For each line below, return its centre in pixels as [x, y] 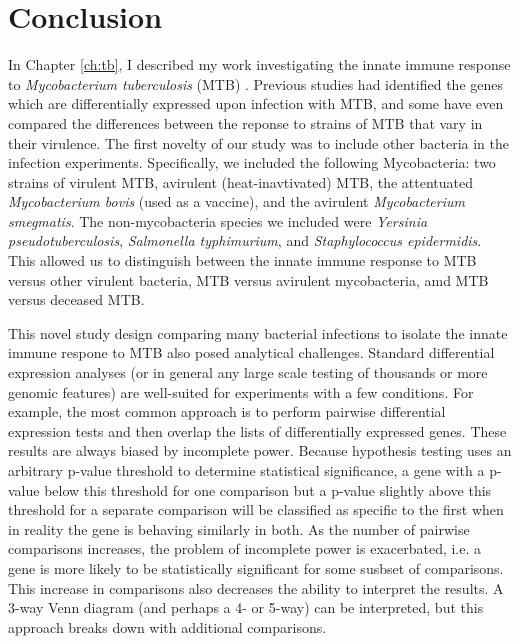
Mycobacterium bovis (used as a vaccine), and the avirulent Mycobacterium [236, 201]
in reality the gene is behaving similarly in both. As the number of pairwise [239, 528]
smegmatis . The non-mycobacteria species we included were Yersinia [218, 220]
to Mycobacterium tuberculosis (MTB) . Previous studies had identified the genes [255, 83]
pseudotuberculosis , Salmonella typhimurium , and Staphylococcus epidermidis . [245, 240]
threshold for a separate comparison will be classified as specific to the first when [256, 509]
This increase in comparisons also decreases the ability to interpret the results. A [256, 587]
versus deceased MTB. [76, 299]
